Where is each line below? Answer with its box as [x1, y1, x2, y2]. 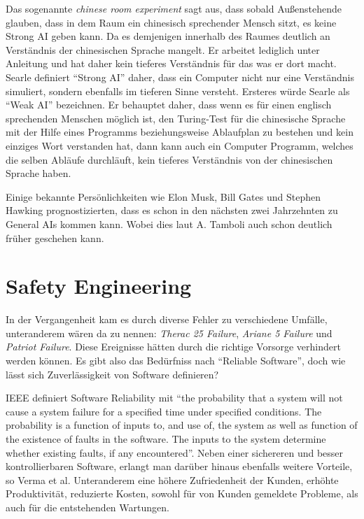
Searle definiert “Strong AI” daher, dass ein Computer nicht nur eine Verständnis [6, 69, 354, 84]
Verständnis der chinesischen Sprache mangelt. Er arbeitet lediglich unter [6, 42, 320, 57]
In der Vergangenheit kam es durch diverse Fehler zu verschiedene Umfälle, [6, 312, 328, 327]
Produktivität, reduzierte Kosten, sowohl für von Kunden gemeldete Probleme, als [6, 486, 358, 501]
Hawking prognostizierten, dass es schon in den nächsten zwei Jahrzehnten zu [6, 203, 338, 218]
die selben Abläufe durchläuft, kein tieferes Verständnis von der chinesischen [6, 152, 333, 166]
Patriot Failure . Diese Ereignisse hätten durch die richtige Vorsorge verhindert [6, 339, 341, 354]
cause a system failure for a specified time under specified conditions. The [6, 404, 322, 418]
